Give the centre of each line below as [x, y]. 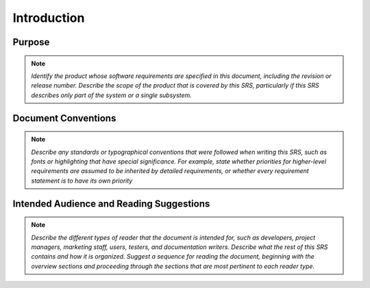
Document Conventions [64, 118]
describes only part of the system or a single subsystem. [111, 95]
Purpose [31, 42]
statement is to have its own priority [82, 181]
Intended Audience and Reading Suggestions [111, 204]
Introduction [49, 18]
